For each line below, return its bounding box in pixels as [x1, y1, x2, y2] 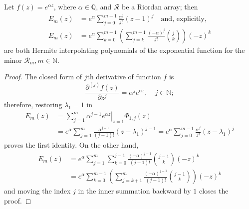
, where [53, 1, 76, 11]
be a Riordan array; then [122, 1, 198, 11]
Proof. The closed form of [4, 71, 82, 82]
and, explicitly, [161, 15, 207, 23]
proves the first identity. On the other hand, [4, 140, 139, 150]
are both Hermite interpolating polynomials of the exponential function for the [4, 44, 245, 55]
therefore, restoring [4, 99, 62, 110]
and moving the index [4, 186, 71, 196]
